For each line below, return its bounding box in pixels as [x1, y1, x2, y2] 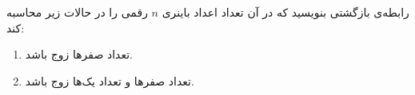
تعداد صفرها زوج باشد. [25, 46, 133, 63]
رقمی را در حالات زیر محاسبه [6, 4, 148, 20]
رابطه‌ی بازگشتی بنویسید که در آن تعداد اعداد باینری [162, 4, 409, 20]
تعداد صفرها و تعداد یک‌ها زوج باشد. [25, 72, 194, 89]
